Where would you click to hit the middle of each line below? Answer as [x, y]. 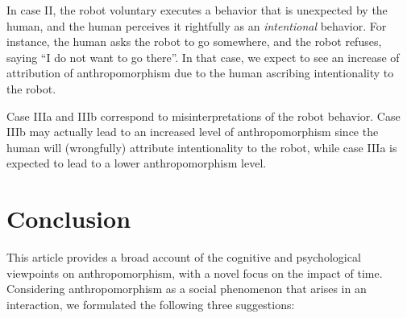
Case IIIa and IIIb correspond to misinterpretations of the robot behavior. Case [203, 116]
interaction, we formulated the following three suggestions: [151, 304]
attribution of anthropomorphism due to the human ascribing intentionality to [200, 73]
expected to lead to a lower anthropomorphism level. [137, 163]
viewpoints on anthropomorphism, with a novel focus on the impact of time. [195, 273]
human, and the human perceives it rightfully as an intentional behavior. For [197, 25]
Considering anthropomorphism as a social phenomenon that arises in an [187, 289]
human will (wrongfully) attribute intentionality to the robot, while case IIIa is [202, 147]
